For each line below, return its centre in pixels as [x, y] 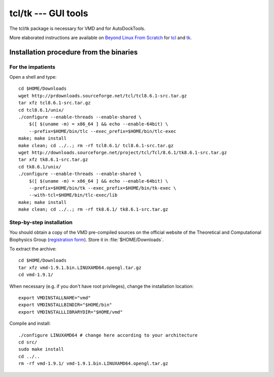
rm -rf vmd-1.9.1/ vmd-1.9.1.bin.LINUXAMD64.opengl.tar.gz [93, 364]
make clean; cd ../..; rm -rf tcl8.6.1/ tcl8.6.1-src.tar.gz [96, 145]
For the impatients [32, 67]
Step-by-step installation [41, 222]
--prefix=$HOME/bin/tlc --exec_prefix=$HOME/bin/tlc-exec [102, 131]
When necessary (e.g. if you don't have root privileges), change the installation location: [101, 286]
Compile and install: [30, 323]
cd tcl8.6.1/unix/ [41, 110]
